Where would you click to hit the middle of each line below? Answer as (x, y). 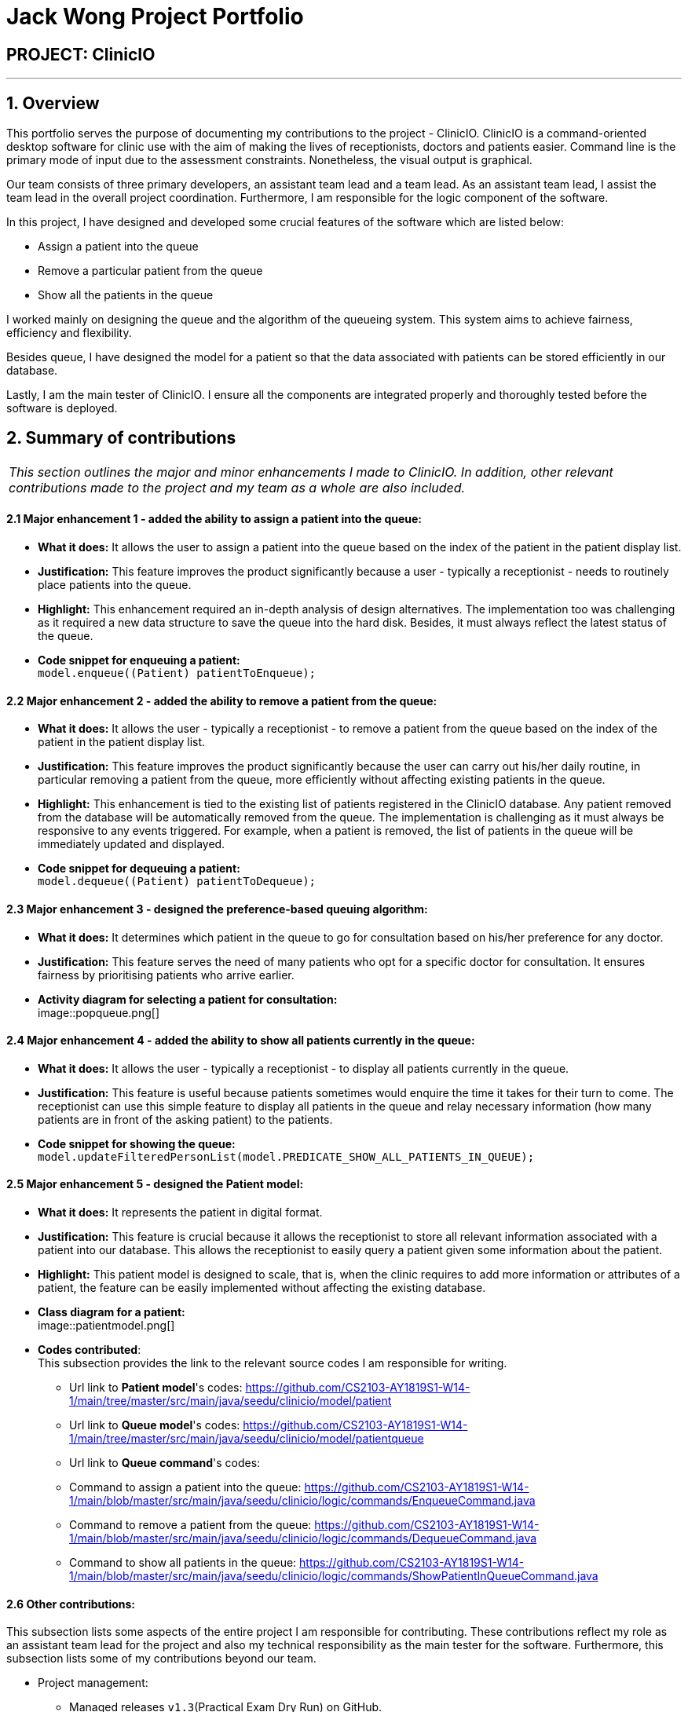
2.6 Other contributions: (71, 1604)
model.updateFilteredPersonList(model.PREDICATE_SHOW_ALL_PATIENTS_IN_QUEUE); (286, 1156)
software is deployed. (62, 408)
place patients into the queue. (115, 585)
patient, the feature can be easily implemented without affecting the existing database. (262, 1287)
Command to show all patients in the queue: (183, 1562)
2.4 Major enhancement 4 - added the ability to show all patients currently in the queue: (241, 1041)
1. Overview (53, 103)
